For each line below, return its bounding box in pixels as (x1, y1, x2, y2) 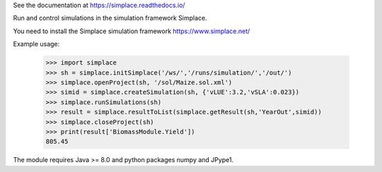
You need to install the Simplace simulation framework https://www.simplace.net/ (13, 27, 250, 35)
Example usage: (13, 39, 60, 49)
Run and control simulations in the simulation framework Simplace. (13, 14, 208, 23)
